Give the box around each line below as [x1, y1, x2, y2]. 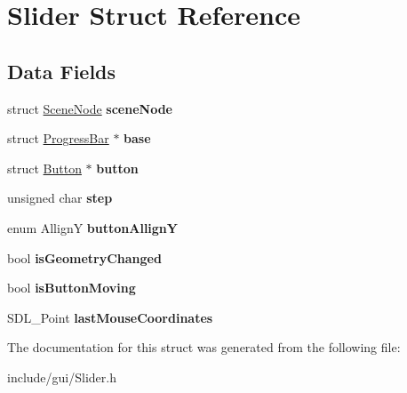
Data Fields [7, 57, 116, 84]
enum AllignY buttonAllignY [7, 218, 178, 237]
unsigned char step [7, 188, 113, 207]
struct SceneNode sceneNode [7, 99, 172, 117]
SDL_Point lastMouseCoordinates [7, 308, 213, 326]
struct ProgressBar [7, 129, 109, 148]
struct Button [7, 158, 82, 177]
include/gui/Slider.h [7, 367, 116, 386]
